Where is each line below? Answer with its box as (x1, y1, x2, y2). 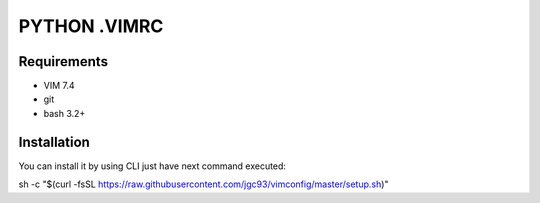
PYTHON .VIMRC (18, 15, 164, 37)
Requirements (18, 53, 109, 70)
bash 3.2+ (43, 107, 86, 119)
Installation (18, 133, 90, 150)
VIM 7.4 (43, 80, 75, 92)
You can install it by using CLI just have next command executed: (18, 160, 287, 172)
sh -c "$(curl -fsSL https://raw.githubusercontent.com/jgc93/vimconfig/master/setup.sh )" (18, 178, 389, 190)
